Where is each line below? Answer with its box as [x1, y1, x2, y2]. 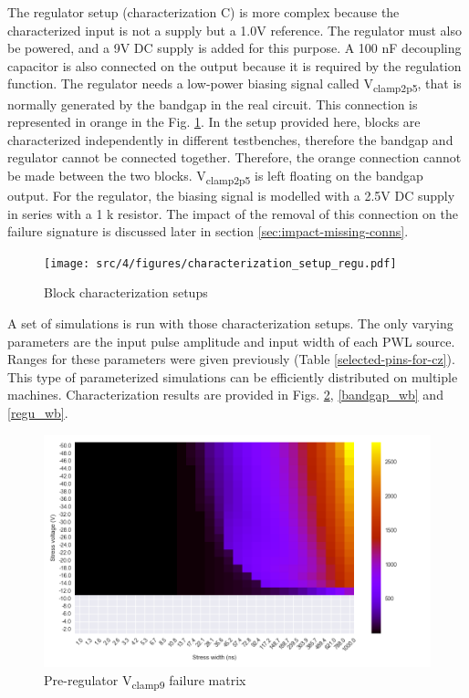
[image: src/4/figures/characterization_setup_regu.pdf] [44, 256, 397, 270]
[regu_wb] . [7, 403, 68, 422]
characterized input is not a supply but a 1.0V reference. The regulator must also [7, 20, 462, 39]
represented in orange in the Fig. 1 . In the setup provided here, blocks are [7, 112, 421, 131]
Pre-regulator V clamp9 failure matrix [44, 670, 246, 692]
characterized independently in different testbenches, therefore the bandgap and [7, 130, 453, 149]
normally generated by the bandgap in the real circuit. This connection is [7, 94, 418, 113]
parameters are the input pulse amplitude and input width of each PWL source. [7, 331, 455, 350]
